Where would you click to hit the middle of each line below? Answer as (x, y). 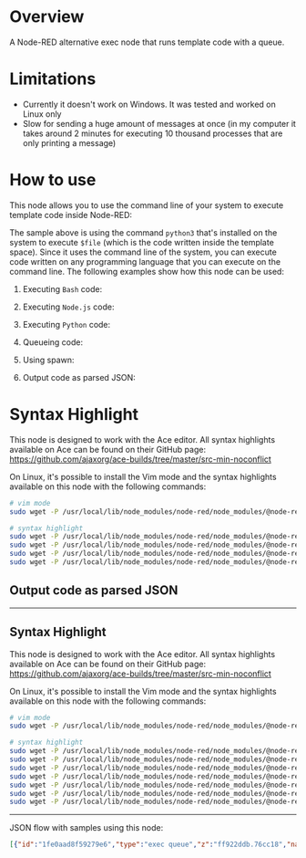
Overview (47, 17)
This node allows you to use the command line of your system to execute (147, 205)
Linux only (42, 114)
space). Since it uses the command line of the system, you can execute (143, 252)
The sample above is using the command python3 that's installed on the (143, 232)
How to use (53, 180)
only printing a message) (69, 142)
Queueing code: (53, 342)
